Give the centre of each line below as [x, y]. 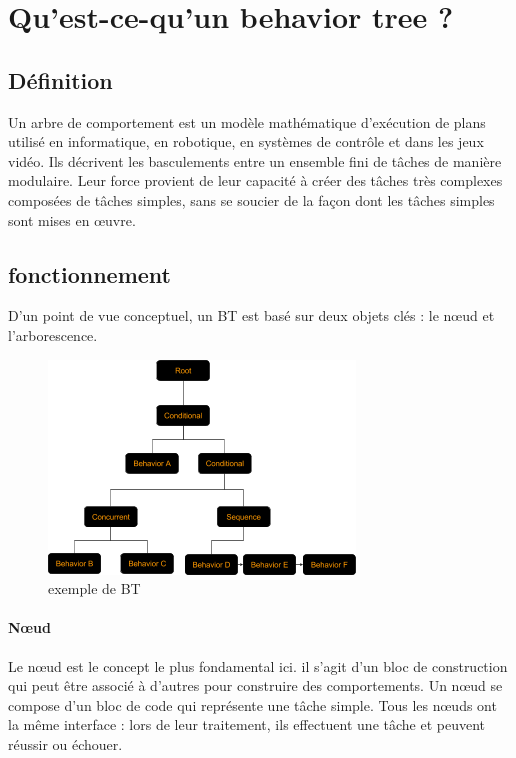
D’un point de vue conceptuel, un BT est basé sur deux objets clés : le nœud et [251, 315]
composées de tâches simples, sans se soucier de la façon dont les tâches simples [251, 199]
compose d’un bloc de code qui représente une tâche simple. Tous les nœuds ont [252, 704]
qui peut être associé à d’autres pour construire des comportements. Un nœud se [255, 685]
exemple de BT [94, 588]
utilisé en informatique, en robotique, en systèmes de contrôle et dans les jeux [246, 141]
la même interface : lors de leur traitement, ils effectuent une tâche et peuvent [247, 724]
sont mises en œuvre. [72, 219]
